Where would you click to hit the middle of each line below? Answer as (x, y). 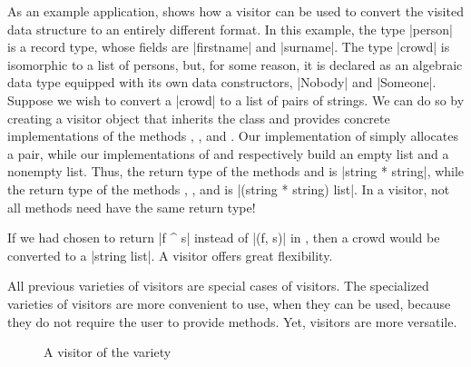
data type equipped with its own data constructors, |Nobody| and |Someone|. (222, 82)
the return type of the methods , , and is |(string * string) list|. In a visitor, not (229, 188)
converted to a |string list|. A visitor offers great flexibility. (170, 255)
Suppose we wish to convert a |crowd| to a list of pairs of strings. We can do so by (236, 99)
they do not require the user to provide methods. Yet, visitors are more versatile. (232, 321)
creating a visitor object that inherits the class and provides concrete (199, 118)
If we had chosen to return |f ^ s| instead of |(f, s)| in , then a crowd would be (224, 238)
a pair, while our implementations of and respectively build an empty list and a (228, 153)
